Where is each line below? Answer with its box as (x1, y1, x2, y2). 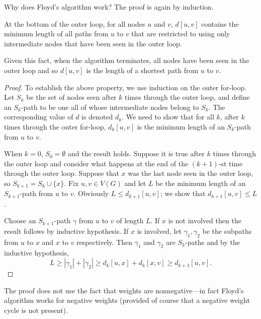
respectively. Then (76, 236, 133, 247)
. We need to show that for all (122, 111, 214, 122)
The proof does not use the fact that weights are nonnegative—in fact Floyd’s (4, 285, 244, 295)
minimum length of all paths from (4, 28, 109, 39)
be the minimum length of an (155, 177, 246, 188)
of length (116, 215, 144, 226)
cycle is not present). (4, 304, 68, 315)
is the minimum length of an (137, 121, 225, 132)
